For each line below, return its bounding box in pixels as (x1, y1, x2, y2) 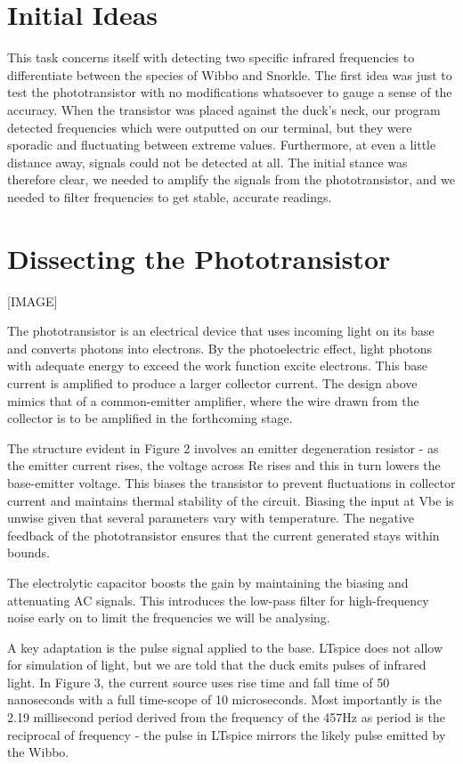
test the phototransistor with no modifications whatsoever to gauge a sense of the (7, 83, 452, 102)
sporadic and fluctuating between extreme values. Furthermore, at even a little (7, 135, 436, 154)
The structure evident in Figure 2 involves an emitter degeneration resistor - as (7, 438, 439, 457)
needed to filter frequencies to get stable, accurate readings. (7, 187, 332, 206)
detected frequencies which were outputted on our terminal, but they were (7, 118, 412, 136)
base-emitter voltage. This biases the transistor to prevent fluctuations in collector (7, 473, 456, 492)
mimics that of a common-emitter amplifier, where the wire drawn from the (7, 391, 419, 410)
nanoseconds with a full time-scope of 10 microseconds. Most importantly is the (7, 690, 442, 709)
